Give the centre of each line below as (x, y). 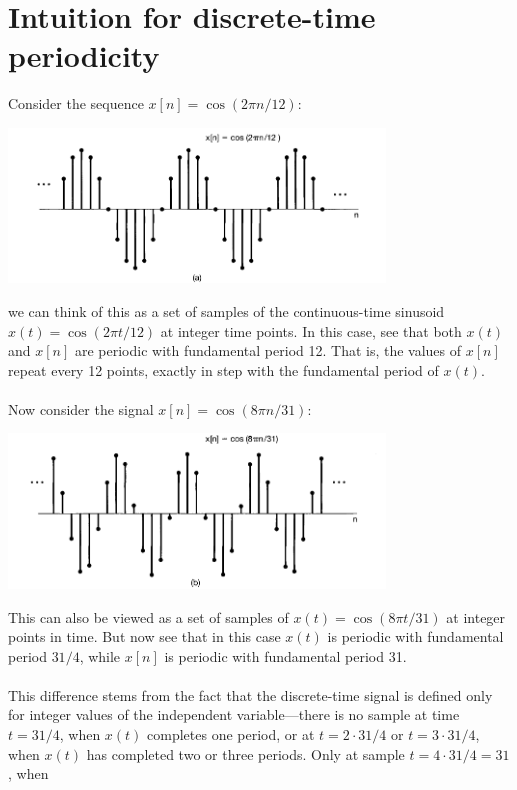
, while (100, 655)
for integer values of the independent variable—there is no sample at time (234, 714)
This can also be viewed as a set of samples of (148, 616)
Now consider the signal (81, 408)
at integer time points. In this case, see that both (311, 330)
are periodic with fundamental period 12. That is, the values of (268, 350)
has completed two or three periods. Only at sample (245, 753)
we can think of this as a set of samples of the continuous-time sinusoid (226, 310)
